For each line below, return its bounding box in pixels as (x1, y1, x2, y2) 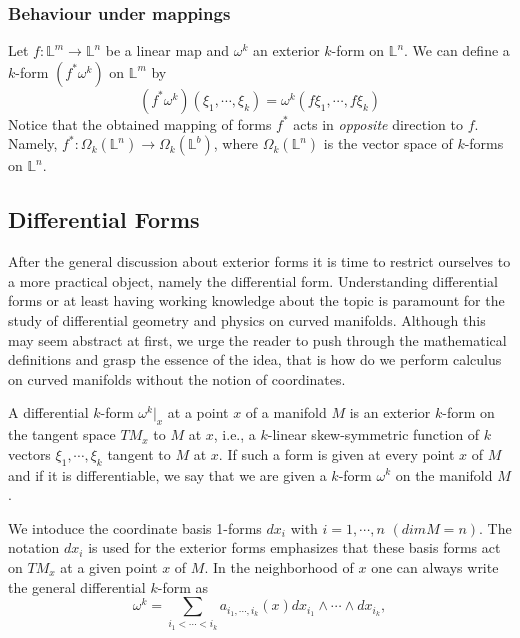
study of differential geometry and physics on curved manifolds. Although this (8, 309, 486, 330)
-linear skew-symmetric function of (267, 424, 480, 445)
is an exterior (349, 402, 431, 423)
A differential (8, 402, 89, 423)
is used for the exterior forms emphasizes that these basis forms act (88, 537, 501, 558)
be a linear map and (105, 40, 230, 61)
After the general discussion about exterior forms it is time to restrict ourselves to (8, 251, 511, 272)
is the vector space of (323, 133, 453, 154)
